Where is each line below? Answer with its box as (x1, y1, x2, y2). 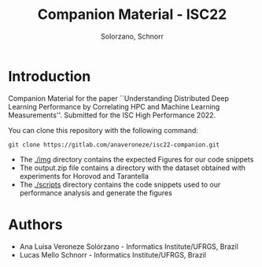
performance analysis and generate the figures (19, 187, 173, 198)
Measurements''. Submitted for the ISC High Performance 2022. (8, 110, 216, 120)
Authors (8, 215, 63, 233)
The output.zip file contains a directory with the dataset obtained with (19, 163, 246, 172)
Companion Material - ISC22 (37, 6, 227, 24)
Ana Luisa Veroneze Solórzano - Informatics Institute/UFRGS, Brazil (19, 242, 238, 251)
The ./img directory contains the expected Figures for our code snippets (19, 154, 254, 164)
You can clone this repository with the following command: (8, 125, 199, 135)
